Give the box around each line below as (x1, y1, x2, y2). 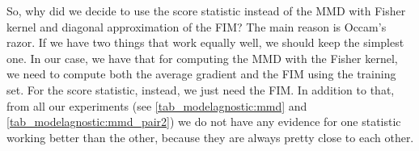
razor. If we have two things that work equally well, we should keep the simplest (6, 34, 404, 51)
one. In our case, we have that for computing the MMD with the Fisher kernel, (6, 49, 398, 66)
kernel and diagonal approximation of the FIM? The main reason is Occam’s (6, 18, 387, 35)
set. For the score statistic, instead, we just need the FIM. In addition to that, (6, 81, 395, 98)
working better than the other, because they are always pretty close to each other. (6, 128, 414, 145)
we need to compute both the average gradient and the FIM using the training (6, 65, 396, 82)
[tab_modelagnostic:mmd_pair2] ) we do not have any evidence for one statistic (6, 113, 401, 130)
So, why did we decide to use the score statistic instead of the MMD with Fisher (6, 2, 406, 19)
